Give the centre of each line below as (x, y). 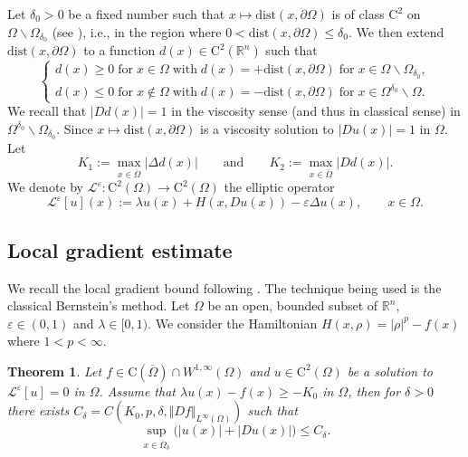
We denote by (45, 187)
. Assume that (137, 390)
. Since (75, 128)
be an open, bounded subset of (293, 305)
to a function (119, 50)
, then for (374, 390)
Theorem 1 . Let (55, 371)
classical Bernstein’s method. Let (99, 305)
